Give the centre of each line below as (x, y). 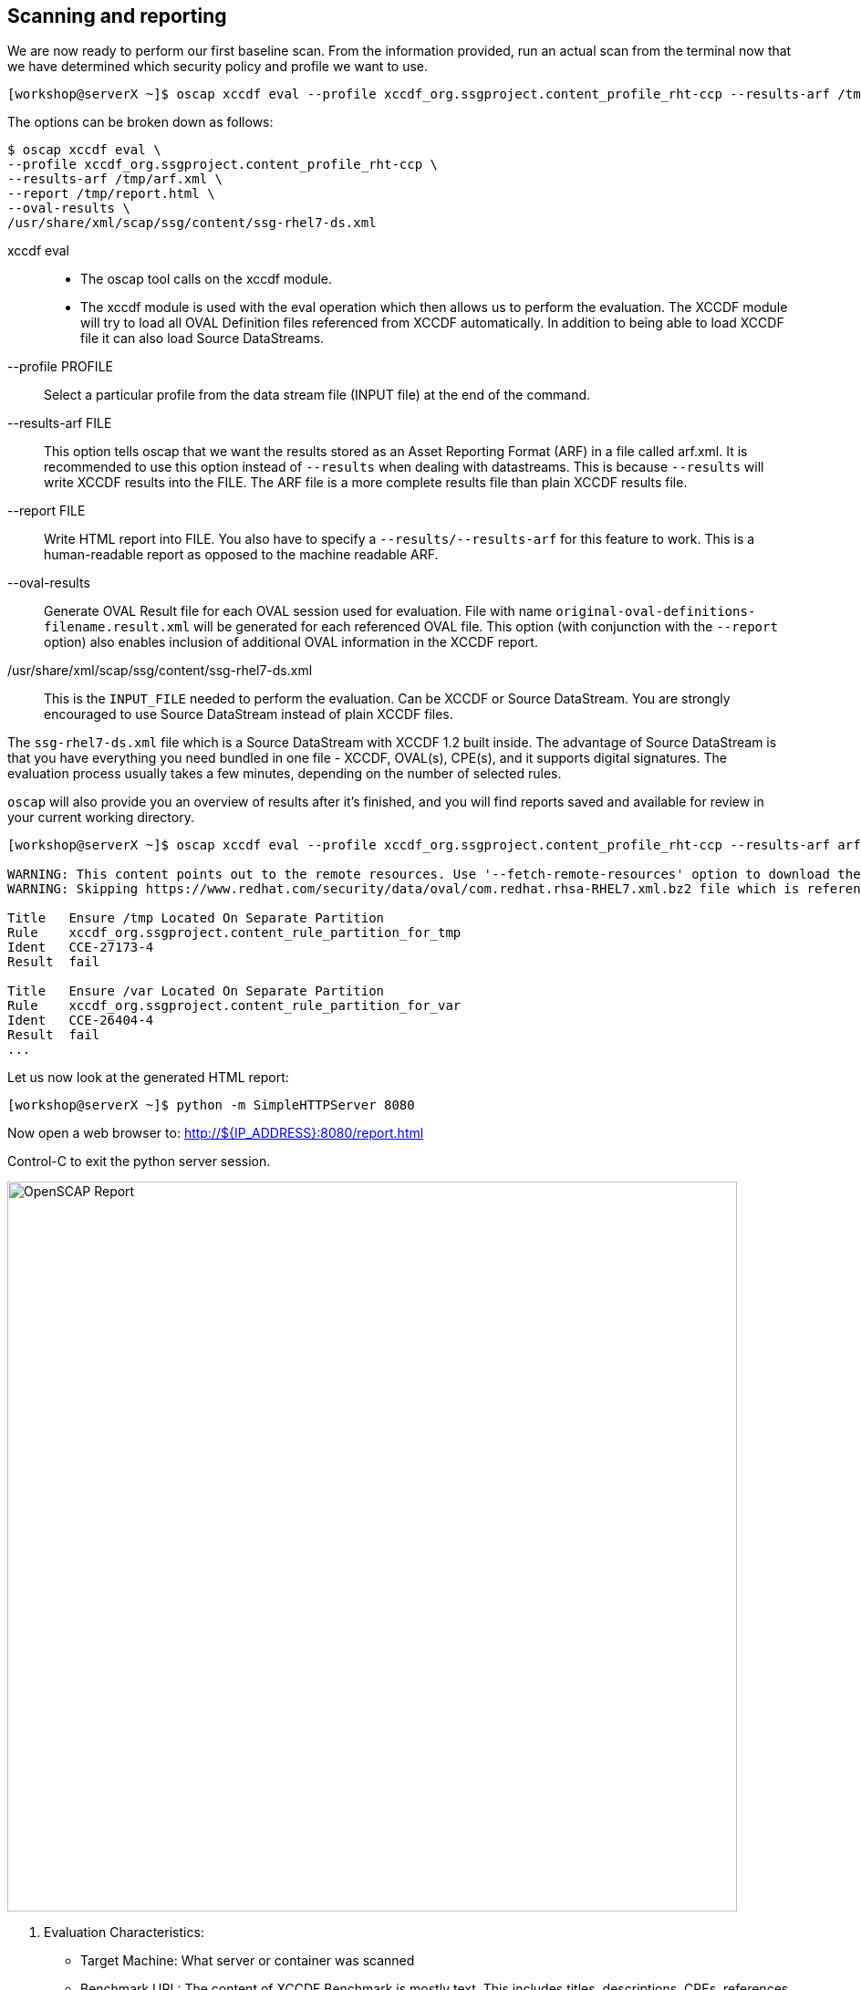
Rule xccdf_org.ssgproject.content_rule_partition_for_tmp (234, 933)
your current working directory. (101, 818)
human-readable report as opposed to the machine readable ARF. (241, 555)
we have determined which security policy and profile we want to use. (218, 67)
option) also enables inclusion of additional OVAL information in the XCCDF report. (291, 642)
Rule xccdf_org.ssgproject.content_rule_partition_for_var (234, 1006)
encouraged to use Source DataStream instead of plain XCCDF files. (249, 714)
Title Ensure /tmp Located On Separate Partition (196, 918)
